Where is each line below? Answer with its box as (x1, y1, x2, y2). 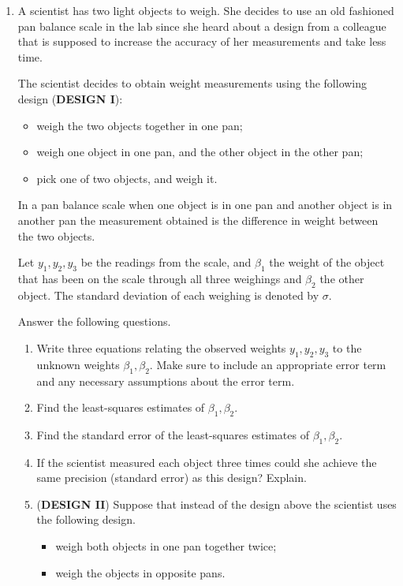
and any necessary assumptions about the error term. (36, 372, 295, 389)
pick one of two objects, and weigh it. (36, 170, 218, 186)
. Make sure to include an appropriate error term (149, 356, 386, 372)
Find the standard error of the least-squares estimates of (36, 426, 309, 442)
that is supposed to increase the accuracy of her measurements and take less (17, 33, 386, 50)
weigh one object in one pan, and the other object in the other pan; (36, 144, 364, 160)
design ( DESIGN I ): (17, 90, 123, 106)
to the (332, 339, 362, 356)
